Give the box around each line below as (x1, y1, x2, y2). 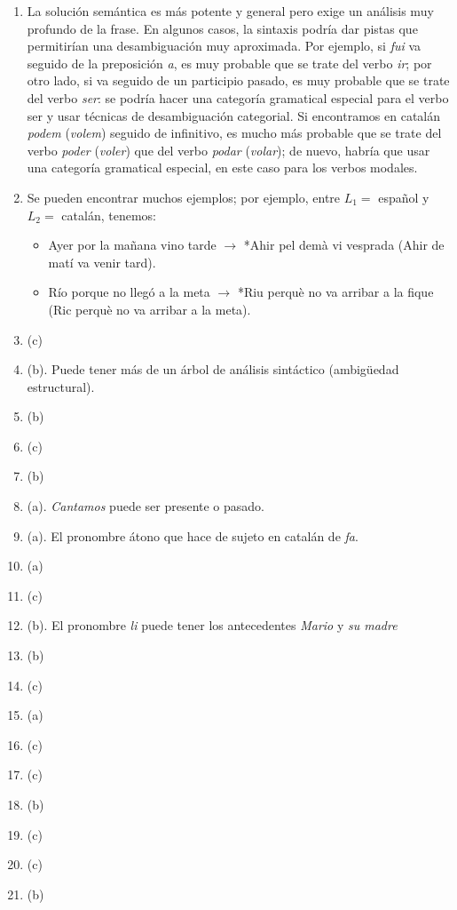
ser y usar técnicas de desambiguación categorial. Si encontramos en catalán (27, 106, 441, 124)
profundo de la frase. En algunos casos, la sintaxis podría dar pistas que (27, 19, 418, 37)
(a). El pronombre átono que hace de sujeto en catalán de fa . (27, 526, 359, 545)
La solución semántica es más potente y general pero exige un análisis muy (27, 2, 434, 20)
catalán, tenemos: (61, 205, 156, 224)
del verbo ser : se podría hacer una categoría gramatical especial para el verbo (27, 88, 449, 107)
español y (378, 188, 429, 206)
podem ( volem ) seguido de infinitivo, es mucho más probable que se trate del (27, 124, 442, 142)
